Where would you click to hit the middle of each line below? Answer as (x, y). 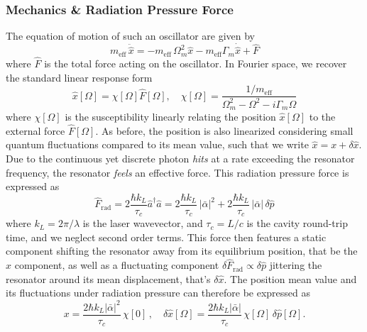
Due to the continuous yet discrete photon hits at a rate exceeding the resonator (180, 158)
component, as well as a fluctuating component (117, 265)
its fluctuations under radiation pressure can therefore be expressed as (158, 293)
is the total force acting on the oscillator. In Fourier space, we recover (196, 63)
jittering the (296, 265)
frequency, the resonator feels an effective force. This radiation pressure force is (177, 172)
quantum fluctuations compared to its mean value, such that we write (157, 144)
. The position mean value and (290, 278)
